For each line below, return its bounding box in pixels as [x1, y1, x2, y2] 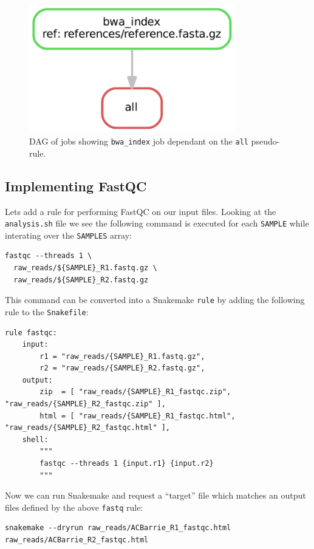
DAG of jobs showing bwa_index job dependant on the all [29, 135, 248, 148]
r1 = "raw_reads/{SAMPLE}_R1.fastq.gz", [39, 352, 205, 361]
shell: [22, 435, 49, 444]
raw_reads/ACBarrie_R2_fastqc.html [5, 536, 149, 545]
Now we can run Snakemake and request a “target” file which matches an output [5, 489, 306, 502]
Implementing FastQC [5, 176, 147, 195]
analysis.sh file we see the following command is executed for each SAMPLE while [5, 217, 309, 230]
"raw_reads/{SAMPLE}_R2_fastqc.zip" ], [5, 400, 166, 409]
